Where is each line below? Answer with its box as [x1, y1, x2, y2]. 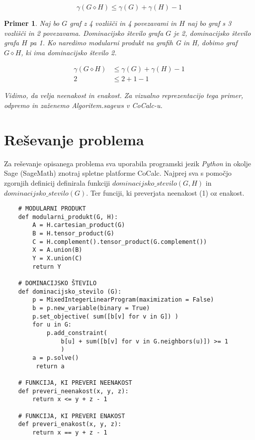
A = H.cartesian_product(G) [32, 221, 125, 229]
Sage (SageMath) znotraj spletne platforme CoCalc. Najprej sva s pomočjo [4, 168, 232, 178]
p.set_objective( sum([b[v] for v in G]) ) [32, 313, 178, 320]
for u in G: [32, 321, 72, 329]
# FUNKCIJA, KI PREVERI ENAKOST [18, 412, 125, 420]
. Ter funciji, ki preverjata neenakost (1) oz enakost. [86, 187, 245, 198]
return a [36, 362, 65, 370]
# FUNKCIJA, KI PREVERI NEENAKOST [18, 379, 132, 386]
